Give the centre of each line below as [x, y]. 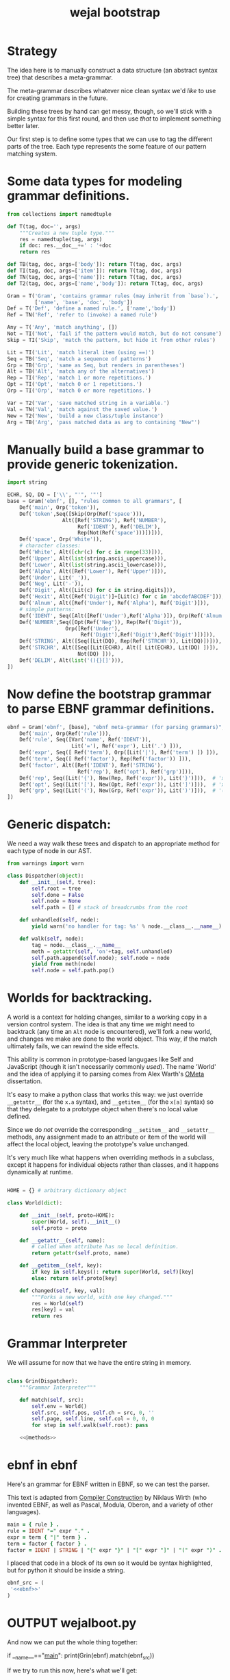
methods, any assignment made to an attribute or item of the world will [107, 1137]
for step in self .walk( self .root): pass [90, 1425]
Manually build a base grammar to [106, 449]
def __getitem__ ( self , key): [61, 1265]
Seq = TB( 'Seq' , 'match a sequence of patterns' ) [79, 359]
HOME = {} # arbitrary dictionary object [67, 1191]
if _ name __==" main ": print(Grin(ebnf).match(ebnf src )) [81, 1656]
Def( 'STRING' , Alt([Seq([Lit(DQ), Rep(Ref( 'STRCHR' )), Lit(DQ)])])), [121, 641]
